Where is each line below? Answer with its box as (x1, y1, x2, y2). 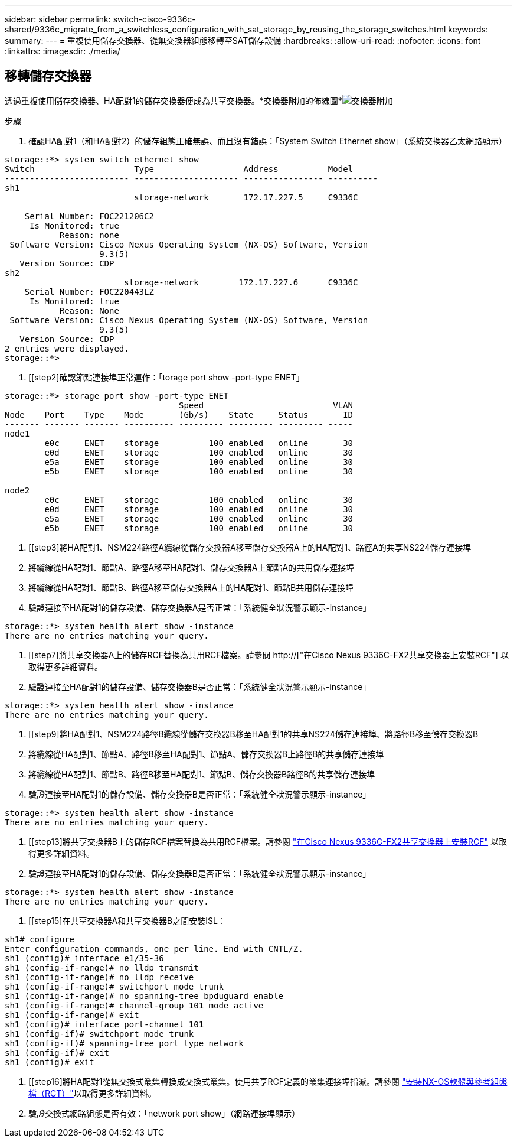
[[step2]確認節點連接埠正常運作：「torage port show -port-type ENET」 (28, 372, 305, 382)
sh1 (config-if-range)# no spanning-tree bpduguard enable (5, 991, 284, 1001)
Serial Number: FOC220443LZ (24, 287, 154, 297)
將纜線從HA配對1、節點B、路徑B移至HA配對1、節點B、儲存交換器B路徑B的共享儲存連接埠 (28, 769, 375, 779)
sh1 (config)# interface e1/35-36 (5, 953, 164, 963)
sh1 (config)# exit (5, 1057, 94, 1067)
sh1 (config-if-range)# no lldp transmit (5, 962, 199, 972)
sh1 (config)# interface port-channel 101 (5, 1019, 204, 1029)
